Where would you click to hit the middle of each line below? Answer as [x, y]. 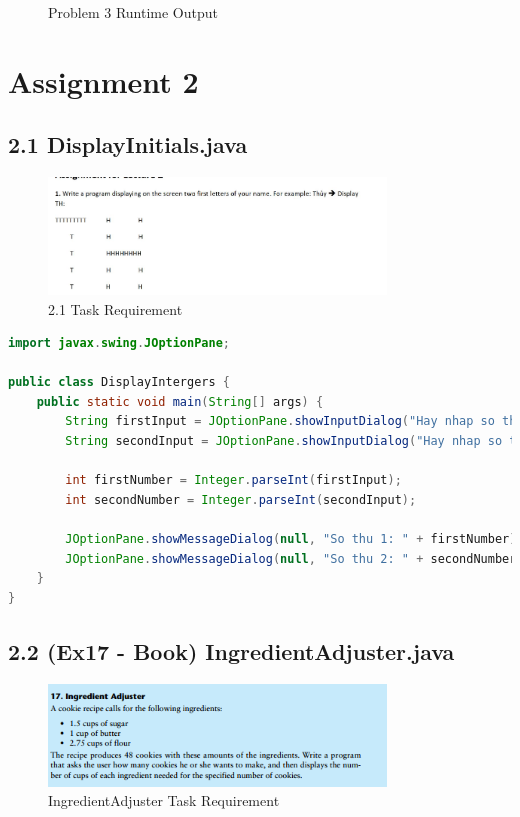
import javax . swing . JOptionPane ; [119, 343]
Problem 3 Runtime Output [133, 12]
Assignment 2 [103, 80]
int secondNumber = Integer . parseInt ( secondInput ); [241, 499]
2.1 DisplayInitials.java [128, 144]
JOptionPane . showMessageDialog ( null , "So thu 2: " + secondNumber [291, 558]
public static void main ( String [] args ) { [180, 401]
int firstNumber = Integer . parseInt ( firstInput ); [233, 480]
